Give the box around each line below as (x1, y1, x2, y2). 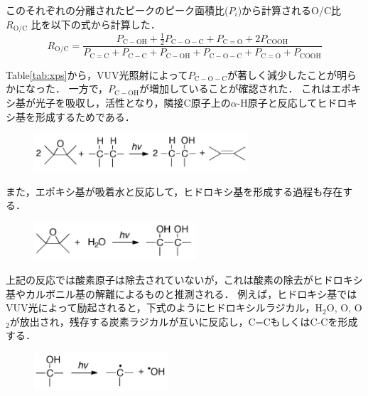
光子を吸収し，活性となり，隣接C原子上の (35, 95, 231, 110)
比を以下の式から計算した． (31, 16, 161, 31)
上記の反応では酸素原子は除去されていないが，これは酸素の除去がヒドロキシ (6, 272, 363, 287)
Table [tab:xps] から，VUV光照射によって (6, 67, 188, 82)
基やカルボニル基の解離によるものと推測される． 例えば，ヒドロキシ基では (6, 286, 357, 301)
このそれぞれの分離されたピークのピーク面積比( (6, 3, 229, 17)
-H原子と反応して (237, 95, 318, 110)
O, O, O (326, 300, 362, 315)
